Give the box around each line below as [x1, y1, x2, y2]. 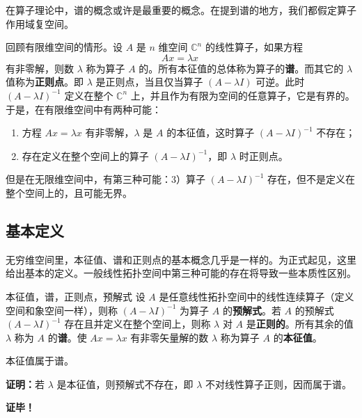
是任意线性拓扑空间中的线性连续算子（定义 [159, 289, 354, 303]
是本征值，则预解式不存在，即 [56, 376, 194, 391]
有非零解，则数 [6, 61, 74, 75]
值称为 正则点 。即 [6, 74, 84, 89]
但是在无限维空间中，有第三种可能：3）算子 [6, 172, 205, 186]
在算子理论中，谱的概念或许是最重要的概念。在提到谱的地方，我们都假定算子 [6, 3, 356, 17]
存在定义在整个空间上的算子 [22, 148, 149, 163]
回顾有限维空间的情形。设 [6, 40, 123, 54]
